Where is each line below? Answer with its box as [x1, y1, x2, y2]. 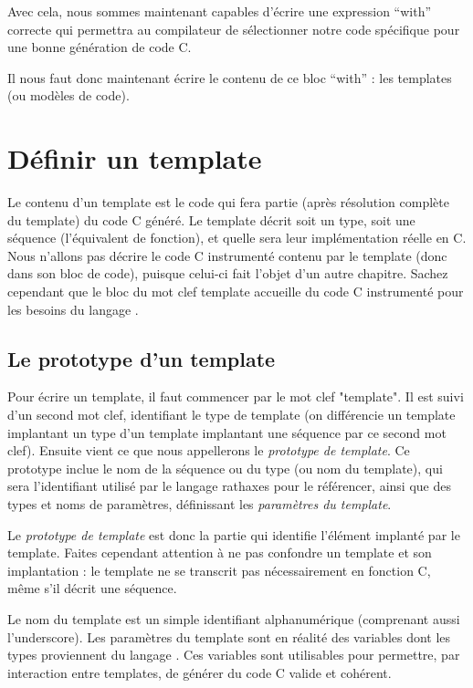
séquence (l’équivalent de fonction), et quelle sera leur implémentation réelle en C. [7, 228, 467, 247]
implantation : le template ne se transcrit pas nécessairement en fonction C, [7, 560, 431, 579]
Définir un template [7, 140, 262, 177]
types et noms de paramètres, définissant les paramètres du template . [7, 495, 392, 514]
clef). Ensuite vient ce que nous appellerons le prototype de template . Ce [7, 441, 410, 460]
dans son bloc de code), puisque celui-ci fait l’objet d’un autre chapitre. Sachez [7, 264, 448, 283]
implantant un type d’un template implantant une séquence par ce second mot [7, 422, 447, 442]
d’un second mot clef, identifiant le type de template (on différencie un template [7, 405, 456, 424]
